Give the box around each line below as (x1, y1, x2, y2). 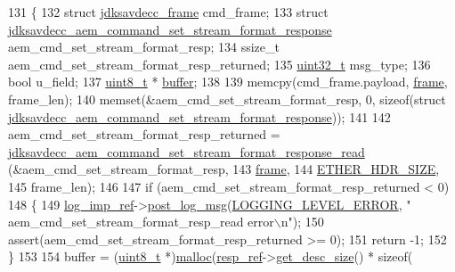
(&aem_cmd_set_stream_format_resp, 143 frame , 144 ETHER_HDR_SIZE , (8, 160, 440, 178)
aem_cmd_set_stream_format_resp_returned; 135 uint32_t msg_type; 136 (8, 54, 431, 73)
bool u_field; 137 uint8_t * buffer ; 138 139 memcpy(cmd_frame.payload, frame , (8, 72, 448, 91)
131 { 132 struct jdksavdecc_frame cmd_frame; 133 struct (8, 3, 329, 21)
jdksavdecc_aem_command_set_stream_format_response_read (8, 142, 365, 161)
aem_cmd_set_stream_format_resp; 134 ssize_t (8, 37, 280, 56)
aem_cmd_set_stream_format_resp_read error (8, 212, 274, 231)
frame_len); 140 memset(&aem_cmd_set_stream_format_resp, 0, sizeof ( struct (8, 89, 446, 108)
